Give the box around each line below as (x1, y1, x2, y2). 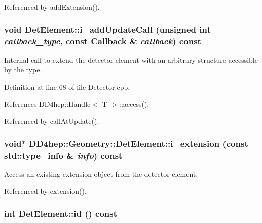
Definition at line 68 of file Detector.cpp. (4, 81, 130, 92)
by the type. (4, 64, 42, 75)
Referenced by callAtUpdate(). (4, 116, 99, 126)
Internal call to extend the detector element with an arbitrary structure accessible (4, 54, 258, 65)
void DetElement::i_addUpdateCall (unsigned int (4, 23, 211, 35)
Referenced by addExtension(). (4, 2, 100, 12)
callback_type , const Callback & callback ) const (4, 34, 201, 47)
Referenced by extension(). (4, 185, 87, 196)
